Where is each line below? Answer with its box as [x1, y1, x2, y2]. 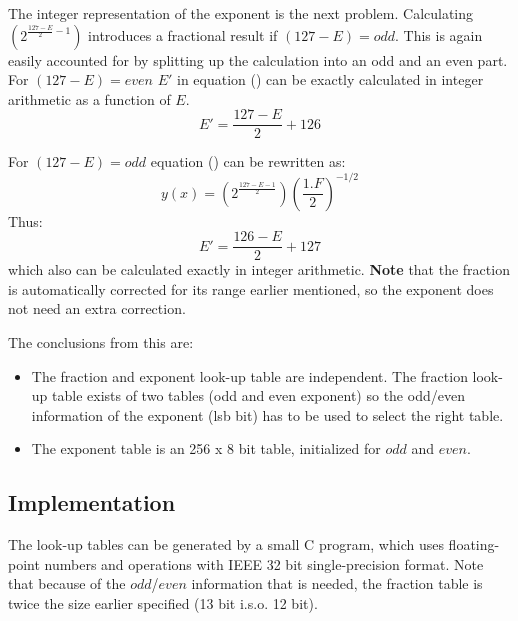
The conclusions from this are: [8, 331, 194, 352]
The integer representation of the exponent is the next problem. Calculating [8, 3, 474, 23]
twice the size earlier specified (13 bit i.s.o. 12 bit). [8, 592, 318, 613]
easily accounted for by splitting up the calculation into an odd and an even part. [8, 49, 508, 70]
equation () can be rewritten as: [150, 151, 346, 172]
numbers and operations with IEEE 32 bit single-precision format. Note [44, 553, 484, 574]
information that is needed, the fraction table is [191, 573, 483, 594]
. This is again [395, 24, 483, 45]
